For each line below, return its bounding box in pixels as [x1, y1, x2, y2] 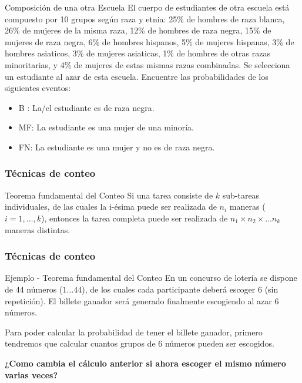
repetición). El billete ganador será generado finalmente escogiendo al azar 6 [5, 294, 279, 307]
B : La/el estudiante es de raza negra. [18, 101, 155, 113]
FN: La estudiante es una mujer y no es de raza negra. [18, 140, 215, 153]
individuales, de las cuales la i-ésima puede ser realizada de [5, 200, 217, 213]
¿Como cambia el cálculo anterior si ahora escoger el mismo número [5, 357, 286, 369]
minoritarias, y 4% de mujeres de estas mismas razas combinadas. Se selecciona [5, 58, 290, 70]
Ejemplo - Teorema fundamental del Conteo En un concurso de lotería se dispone [5, 271, 297, 284]
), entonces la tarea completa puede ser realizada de [41, 211, 228, 224]
